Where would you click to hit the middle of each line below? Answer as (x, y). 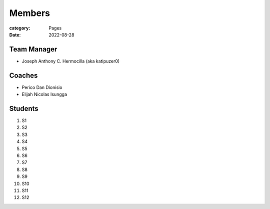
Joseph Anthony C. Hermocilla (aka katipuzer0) (71, 61)
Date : (15, 34)
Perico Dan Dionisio (42, 87)
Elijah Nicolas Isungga (44, 94)
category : (20, 28)
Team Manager (33, 49)
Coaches (23, 75)
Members (29, 13)
